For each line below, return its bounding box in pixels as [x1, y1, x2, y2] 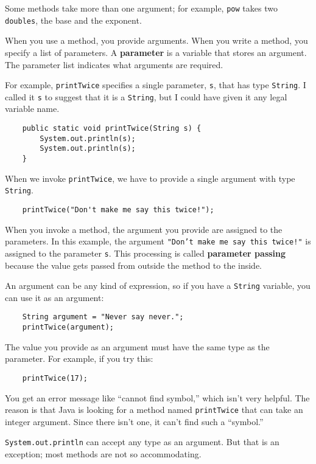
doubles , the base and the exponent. [5, 13, 142, 26]
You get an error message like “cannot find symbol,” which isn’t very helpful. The [5, 391, 310, 404]
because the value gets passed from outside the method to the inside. [5, 258, 262, 271]
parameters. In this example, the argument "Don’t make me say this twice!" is [5, 235, 311, 248]
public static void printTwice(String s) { [22, 124, 202, 133]
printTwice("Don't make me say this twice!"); [22, 205, 214, 214]
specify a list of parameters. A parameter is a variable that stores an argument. [5, 46, 307, 58]
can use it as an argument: [5, 291, 104, 303]
